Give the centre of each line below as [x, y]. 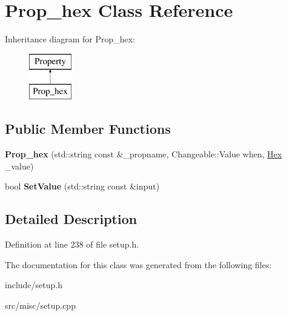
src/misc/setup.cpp [40, 305]
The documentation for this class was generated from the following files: [138, 264]
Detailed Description [71, 219]
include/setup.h [34, 285]
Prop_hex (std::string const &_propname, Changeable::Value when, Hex [143, 154]
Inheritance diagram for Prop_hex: [70, 39]
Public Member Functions [88, 129]
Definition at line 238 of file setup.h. [72, 244]
